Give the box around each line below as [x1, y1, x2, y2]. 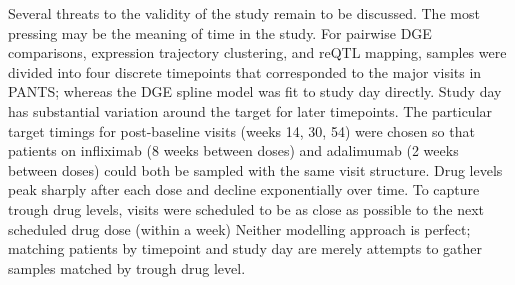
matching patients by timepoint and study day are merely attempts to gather [8, 238, 483, 259]
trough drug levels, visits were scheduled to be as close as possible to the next [8, 198, 484, 219]
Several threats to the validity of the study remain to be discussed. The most [8, 3, 480, 23]
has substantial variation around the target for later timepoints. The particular [8, 100, 493, 121]
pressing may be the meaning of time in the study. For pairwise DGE [8, 22, 432, 43]
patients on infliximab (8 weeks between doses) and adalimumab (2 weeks [8, 140, 459, 161]
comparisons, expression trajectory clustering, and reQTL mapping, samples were [8, 42, 507, 63]
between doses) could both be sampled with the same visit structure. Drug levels [8, 159, 503, 180]
